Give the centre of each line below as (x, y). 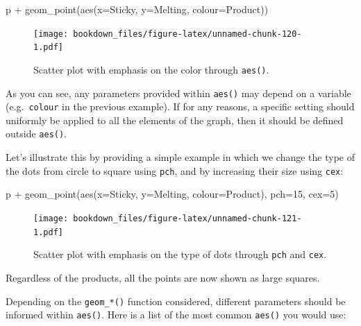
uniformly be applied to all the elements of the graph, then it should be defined (175, 120)
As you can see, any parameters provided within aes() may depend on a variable (178, 93)
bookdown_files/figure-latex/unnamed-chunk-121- (187, 218)
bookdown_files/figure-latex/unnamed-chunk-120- (187, 34)
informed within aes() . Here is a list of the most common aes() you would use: (176, 315)
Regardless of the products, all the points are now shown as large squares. (163, 277)
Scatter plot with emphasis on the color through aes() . (151, 69)
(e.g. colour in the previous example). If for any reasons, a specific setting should (180, 106)
